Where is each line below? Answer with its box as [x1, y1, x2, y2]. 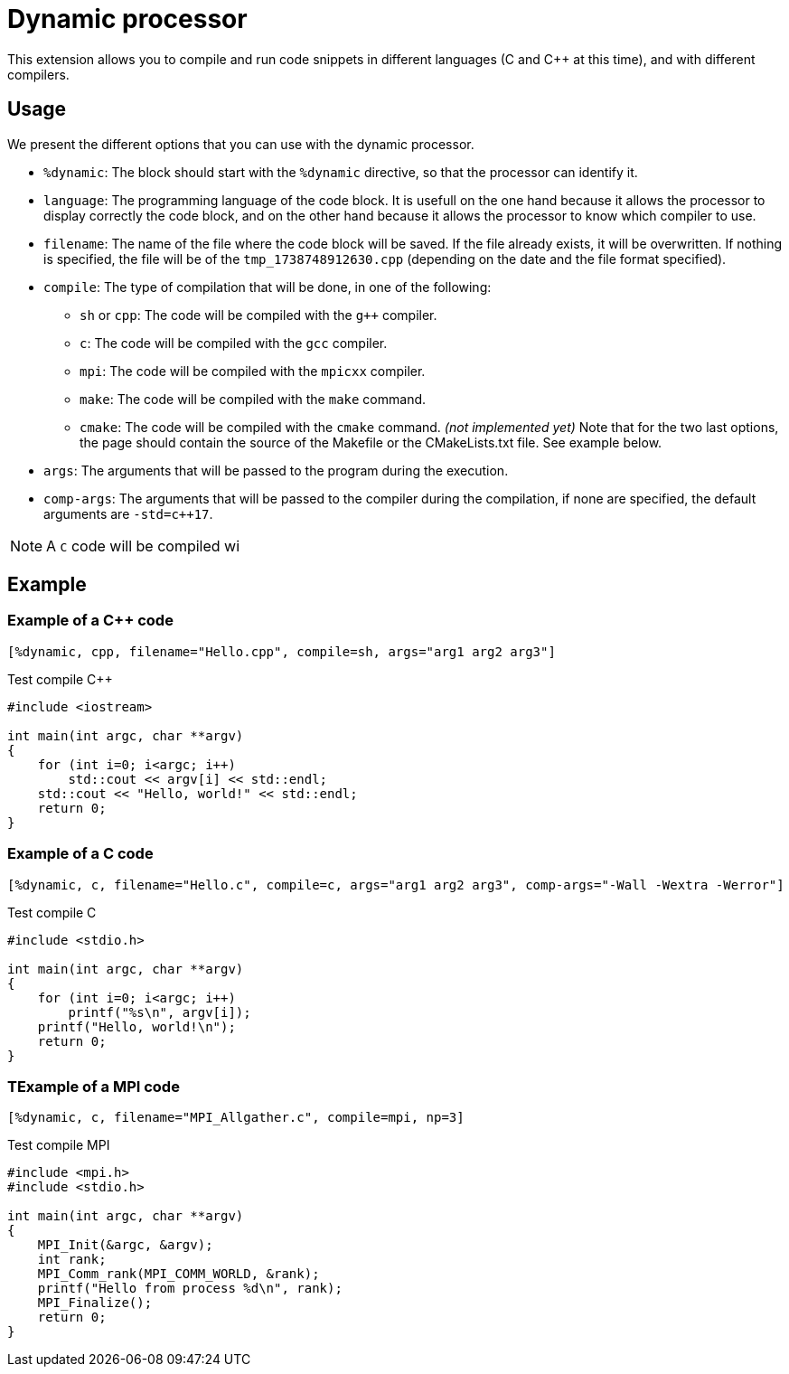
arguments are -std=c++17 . [43, 505, 213, 522]
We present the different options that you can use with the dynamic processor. [7, 136, 474, 152]
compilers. [7, 66, 70, 82]
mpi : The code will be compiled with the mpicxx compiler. [80, 362, 426, 379]
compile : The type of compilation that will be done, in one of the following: [43, 278, 492, 295]
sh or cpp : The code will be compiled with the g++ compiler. [80, 306, 437, 323]
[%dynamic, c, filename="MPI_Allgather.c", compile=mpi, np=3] [7, 1110, 465, 1125]
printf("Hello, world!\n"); [37, 1019, 236, 1034]
